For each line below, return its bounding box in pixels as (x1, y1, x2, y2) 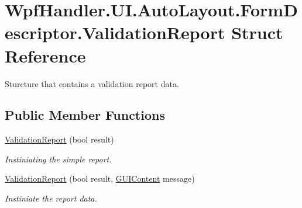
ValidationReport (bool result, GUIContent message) (5, 172, 195, 185)
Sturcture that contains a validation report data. (5, 77, 179, 89)
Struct (231, 20, 283, 44)
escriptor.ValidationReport (5, 20, 225, 44)
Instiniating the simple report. (5, 152, 112, 165)
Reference (5, 43, 86, 67)
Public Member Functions (5, 106, 165, 124)
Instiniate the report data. (5, 192, 97, 204)
